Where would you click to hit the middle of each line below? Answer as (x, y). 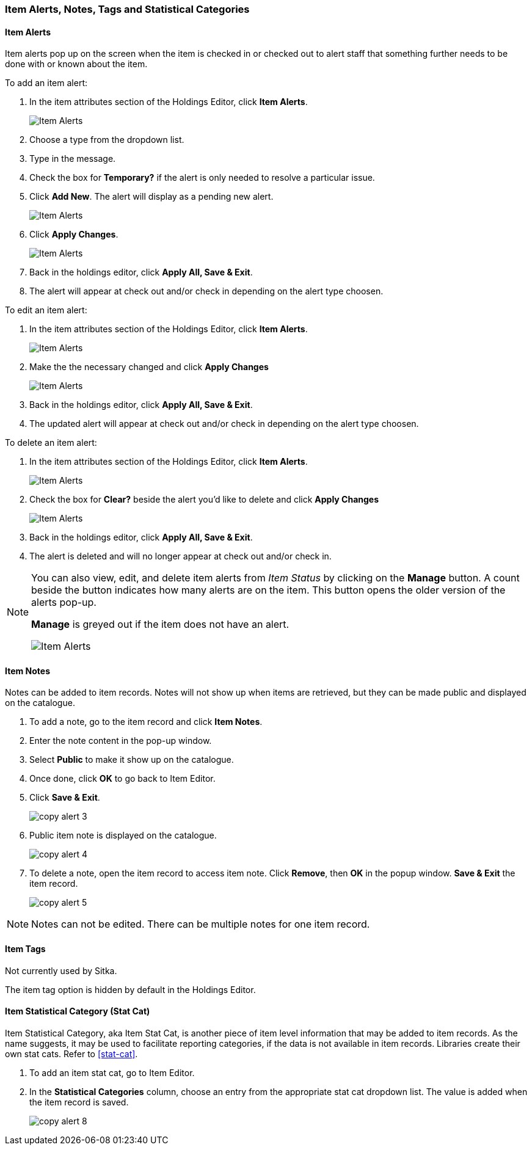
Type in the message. (73, 159)
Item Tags (25, 949)
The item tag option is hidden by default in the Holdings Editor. (130, 989)
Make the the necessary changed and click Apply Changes (149, 367)
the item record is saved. (79, 1102)
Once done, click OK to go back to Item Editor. (122, 779)
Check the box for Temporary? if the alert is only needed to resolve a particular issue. (202, 178)
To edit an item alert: (46, 310)
